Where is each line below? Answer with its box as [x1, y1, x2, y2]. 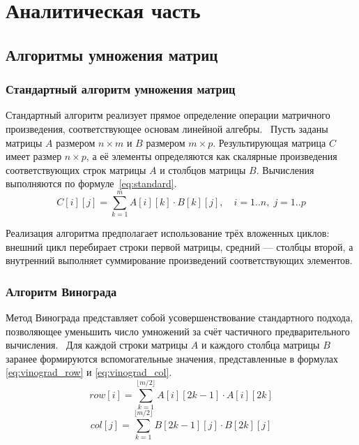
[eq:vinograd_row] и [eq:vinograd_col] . [6, 365, 172, 379]
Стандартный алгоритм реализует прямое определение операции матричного [6, 108, 330, 122]
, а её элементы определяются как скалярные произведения [86, 149, 337, 163]
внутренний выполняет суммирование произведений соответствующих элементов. [6, 253, 353, 268]
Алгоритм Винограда [6, 282, 117, 300]
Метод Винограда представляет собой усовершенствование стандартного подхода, [6, 310, 353, 325]
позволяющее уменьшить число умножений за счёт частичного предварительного [6, 323, 350, 338]
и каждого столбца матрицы [201, 337, 320, 352]
